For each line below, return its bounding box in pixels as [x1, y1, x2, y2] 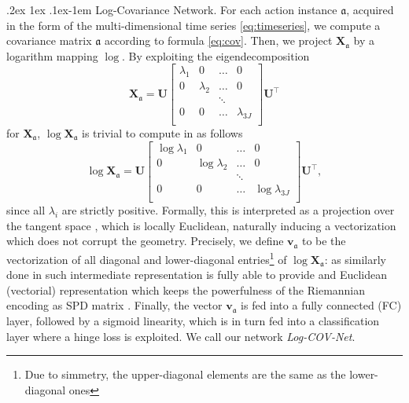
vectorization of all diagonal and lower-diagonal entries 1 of [6, 248, 287, 267]
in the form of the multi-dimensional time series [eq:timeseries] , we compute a [6, 16, 381, 33]
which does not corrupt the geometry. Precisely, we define [6, 233, 284, 249]
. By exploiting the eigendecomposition [122, 47, 310, 64]
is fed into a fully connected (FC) [241, 297, 402, 313]
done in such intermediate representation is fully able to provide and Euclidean [6, 266, 388, 283]
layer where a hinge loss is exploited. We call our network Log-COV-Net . [6, 328, 356, 344]
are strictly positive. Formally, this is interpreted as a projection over [61, 202, 395, 218]
